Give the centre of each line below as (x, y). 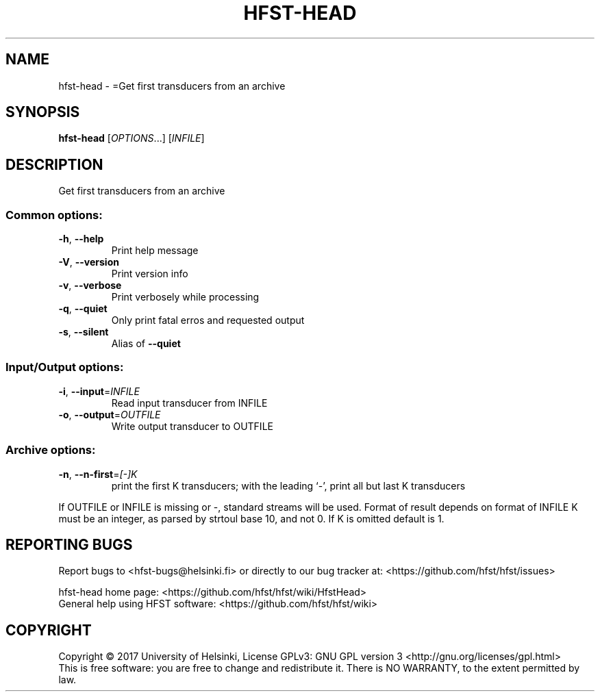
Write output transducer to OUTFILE (192, 426)
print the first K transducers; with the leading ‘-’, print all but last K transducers (288, 485)
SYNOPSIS (43, 112)
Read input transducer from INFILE (189, 403)
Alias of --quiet (146, 344)
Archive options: (51, 450)
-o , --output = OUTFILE (110, 414)
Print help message (155, 251)
